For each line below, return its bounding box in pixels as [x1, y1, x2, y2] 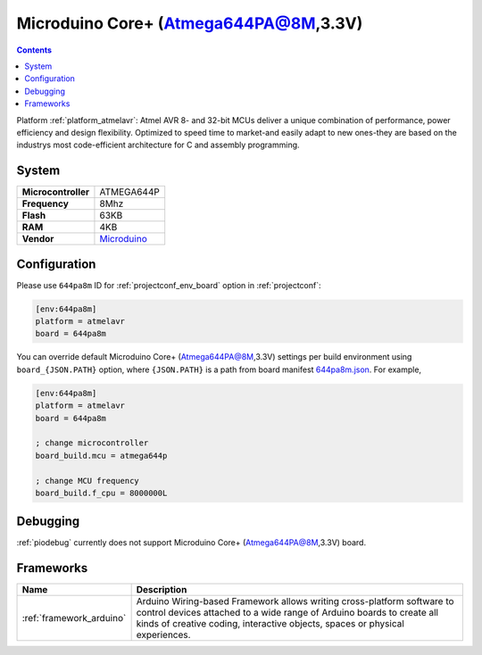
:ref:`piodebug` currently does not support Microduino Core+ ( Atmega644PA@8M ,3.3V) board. [16, 537, 366, 548]
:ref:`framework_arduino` [21, 612, 127, 625]
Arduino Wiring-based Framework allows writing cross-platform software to [136, 595, 454, 608]
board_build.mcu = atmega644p [35, 451, 168, 460]
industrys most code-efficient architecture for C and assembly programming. [16, 139, 300, 151]
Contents [16, 45, 53, 55]
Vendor [21, 233, 54, 245]
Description [136, 584, 187, 596]
